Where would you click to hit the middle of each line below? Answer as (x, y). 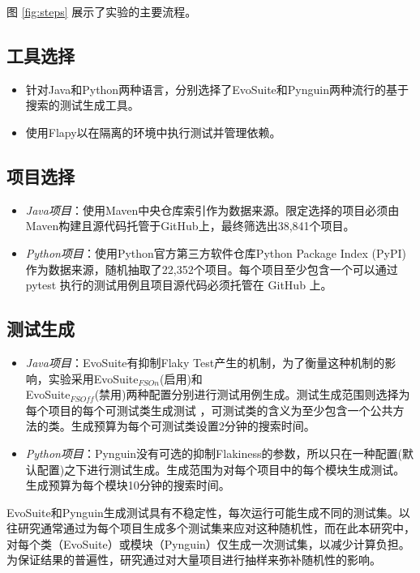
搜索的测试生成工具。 (82, 105)
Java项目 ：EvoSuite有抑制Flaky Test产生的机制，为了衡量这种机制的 (205, 362)
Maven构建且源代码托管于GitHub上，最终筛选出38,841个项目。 (190, 226)
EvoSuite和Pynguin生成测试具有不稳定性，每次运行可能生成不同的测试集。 (203, 512)
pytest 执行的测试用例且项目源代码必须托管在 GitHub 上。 (179, 285)
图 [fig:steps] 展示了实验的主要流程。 (102, 11)
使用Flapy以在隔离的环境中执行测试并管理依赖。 (153, 132)
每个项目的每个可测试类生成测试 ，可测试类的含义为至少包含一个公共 (209, 410)
